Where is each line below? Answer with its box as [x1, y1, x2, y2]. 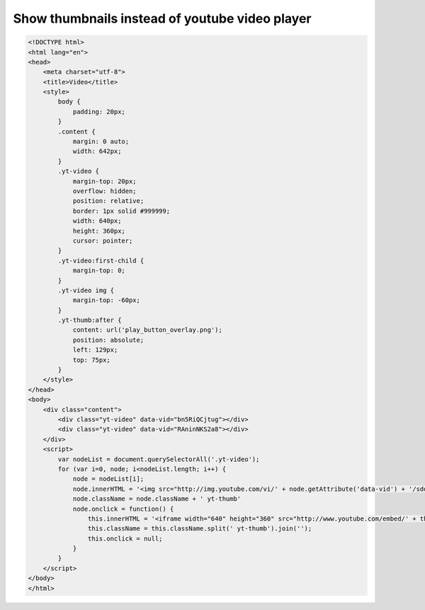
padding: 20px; [72, 107, 125, 116]
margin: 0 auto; [72, 138, 130, 145]
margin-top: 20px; [72, 177, 137, 185]
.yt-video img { [57, 286, 115, 294]
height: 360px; [72, 227, 125, 235]
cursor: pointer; [72, 236, 133, 245]
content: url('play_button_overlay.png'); [72, 326, 222, 334]
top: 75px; [72, 355, 111, 364]
